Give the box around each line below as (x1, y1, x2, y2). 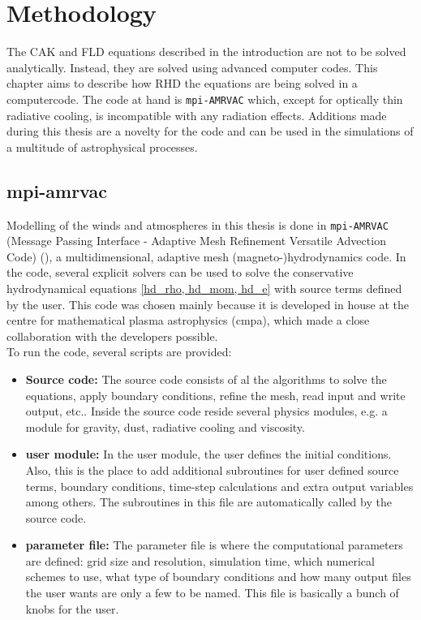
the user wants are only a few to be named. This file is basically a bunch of (25, 584, 399, 601)
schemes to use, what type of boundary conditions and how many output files (25, 568, 411, 585)
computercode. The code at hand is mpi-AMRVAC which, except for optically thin (6, 90, 403, 107)
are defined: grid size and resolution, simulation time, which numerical (25, 552, 375, 569)
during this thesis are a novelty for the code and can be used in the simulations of (6, 123, 414, 140)
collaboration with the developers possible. (6, 327, 218, 344)
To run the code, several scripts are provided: (6, 343, 232, 360)
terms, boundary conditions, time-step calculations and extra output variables (25, 477, 414, 494)
